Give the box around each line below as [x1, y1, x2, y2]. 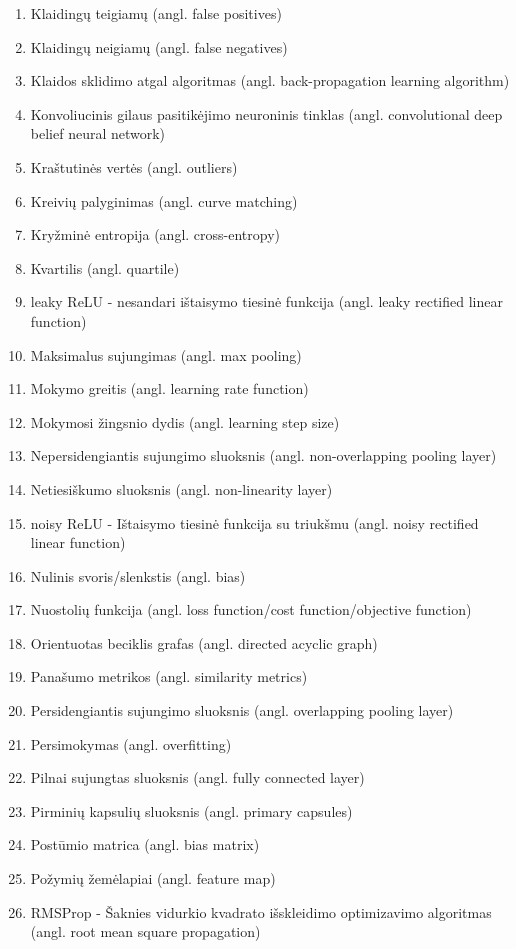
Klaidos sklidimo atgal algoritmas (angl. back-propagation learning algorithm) [30, 70, 510, 91]
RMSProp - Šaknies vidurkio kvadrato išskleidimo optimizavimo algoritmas [30, 901, 492, 922]
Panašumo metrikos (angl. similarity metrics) [30, 666, 308, 687]
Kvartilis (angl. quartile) [30, 257, 180, 278]
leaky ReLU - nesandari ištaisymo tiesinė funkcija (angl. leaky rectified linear [30, 291, 503, 312]
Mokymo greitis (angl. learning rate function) [30, 378, 309, 399]
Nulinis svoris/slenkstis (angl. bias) [30, 565, 246, 586]
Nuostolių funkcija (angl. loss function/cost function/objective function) [30, 599, 472, 620]
